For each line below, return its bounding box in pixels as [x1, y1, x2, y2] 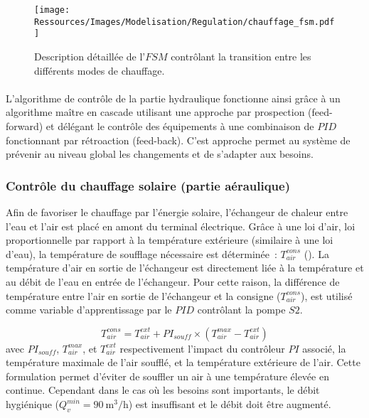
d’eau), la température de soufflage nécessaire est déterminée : [6, 246, 277, 261]
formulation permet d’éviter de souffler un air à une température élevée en [6, 368, 329, 383]
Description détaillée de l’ [34, 48, 146, 63]
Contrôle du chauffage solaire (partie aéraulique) [6, 176, 291, 194]
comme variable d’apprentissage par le [6, 302, 172, 317]
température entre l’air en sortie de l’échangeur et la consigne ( [6, 288, 281, 303]
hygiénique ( [6, 397, 60, 412]
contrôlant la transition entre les [171, 48, 311, 63]
